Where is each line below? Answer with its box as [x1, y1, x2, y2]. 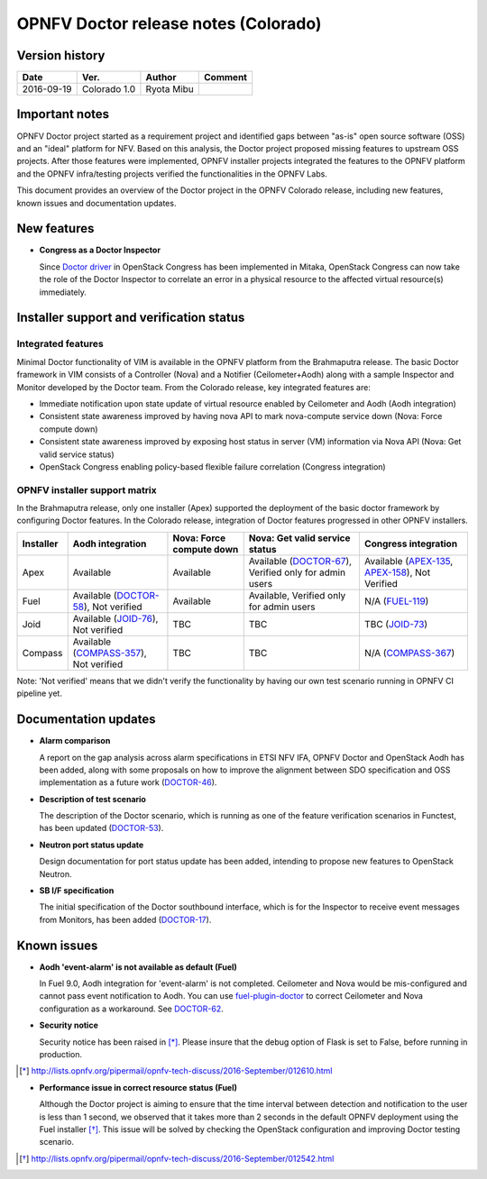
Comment [204, 71, 248, 84]
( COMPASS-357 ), [72, 646, 148, 659]
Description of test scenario [39, 793, 146, 804]
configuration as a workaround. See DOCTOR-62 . [39, 1003, 225, 1014]
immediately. [39, 287, 87, 297]
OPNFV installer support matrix [16, 483, 157, 496]
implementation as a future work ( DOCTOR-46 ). [39, 777, 217, 788]
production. [39, 1049, 83, 1060]
